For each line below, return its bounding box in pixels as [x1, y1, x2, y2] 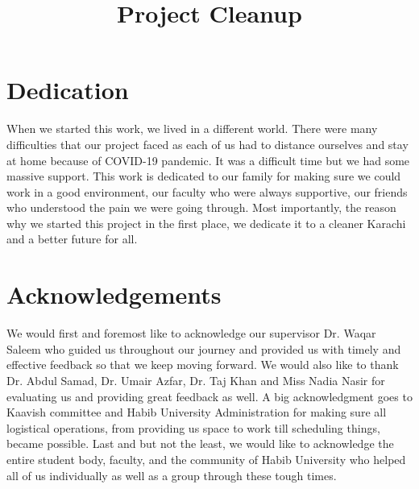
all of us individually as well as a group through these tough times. [6, 466, 337, 483]
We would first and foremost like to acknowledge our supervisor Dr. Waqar [6, 325, 376, 342]
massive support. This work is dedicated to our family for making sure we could [6, 168, 401, 184]
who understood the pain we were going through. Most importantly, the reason [6, 199, 396, 216]
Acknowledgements [6, 278, 222, 311]
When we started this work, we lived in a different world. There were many [6, 120, 378, 137]
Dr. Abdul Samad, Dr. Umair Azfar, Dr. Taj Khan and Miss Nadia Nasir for [6, 371, 385, 388]
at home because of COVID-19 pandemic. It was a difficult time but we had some [6, 151, 410, 168]
